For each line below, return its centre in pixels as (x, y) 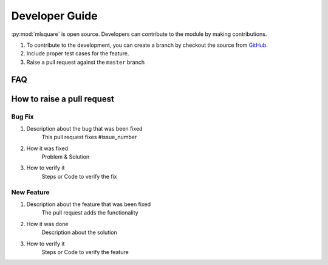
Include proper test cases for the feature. (78, 53)
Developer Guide (54, 16)
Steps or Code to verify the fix (79, 176)
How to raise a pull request (63, 99)
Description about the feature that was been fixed (89, 204)
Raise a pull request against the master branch (86, 62)
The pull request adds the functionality (90, 213)
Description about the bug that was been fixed (84, 128)
